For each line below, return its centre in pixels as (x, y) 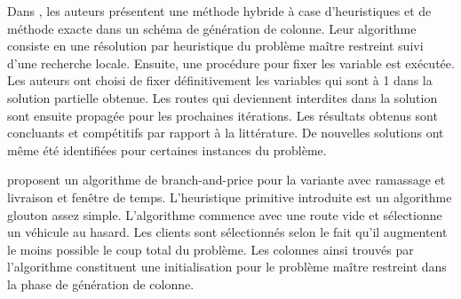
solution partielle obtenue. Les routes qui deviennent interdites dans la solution (223, 97)
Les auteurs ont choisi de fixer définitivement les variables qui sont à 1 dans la (220, 80)
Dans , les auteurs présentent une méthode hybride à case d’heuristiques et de (219, 11)
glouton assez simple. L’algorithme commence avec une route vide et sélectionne (225, 214)
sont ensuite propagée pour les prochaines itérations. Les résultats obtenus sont (223, 115)
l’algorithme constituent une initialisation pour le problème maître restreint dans (227, 267)
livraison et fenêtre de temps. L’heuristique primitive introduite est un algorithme (230, 197)
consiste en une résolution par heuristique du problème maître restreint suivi (215, 46)
